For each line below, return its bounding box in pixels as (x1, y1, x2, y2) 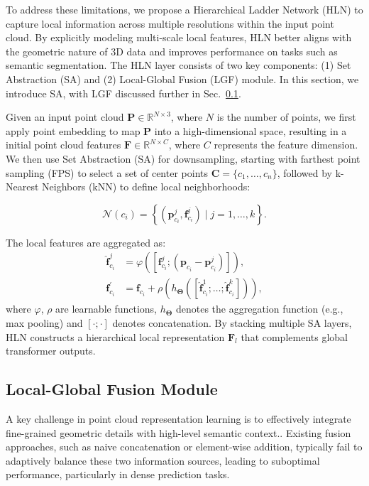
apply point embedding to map (6, 123, 141, 138)
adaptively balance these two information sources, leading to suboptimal (6, 453, 320, 468)
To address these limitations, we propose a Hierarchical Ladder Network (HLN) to (6, 2, 363, 16)
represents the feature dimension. (214, 137, 358, 152)
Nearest (6, 179, 39, 194)
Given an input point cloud (6, 109, 124, 124)
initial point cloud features (6, 137, 121, 152)
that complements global (241, 329, 348, 344)
